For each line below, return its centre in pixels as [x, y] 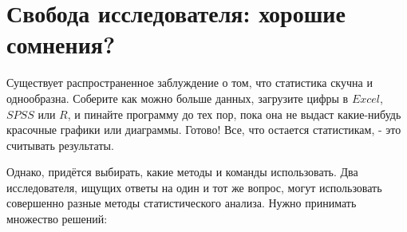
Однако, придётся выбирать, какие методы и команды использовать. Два [182, 172]
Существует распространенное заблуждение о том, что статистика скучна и [190, 83]
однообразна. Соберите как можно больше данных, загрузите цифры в [178, 98]
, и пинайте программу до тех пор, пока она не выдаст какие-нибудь [234, 114]
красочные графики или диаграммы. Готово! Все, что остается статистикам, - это [204, 130]
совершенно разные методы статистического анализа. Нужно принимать [182, 203]
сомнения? [61, 44]
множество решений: [57, 219]
